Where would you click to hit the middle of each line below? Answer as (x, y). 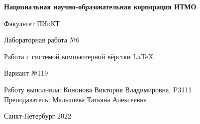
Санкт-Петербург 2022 (38, 116)
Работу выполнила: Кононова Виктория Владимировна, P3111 (98, 89)
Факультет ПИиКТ (32, 23)
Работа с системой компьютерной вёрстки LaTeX (79, 56)
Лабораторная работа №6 (42, 40)
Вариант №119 (26, 73)
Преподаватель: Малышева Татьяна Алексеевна (76, 99)
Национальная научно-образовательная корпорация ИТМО (100, 6)
